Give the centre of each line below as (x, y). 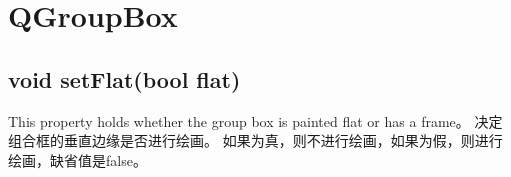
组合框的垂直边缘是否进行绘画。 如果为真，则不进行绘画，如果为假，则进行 (255, 140)
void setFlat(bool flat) (124, 78)
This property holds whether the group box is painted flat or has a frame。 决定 (255, 120)
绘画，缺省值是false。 (77, 159)
